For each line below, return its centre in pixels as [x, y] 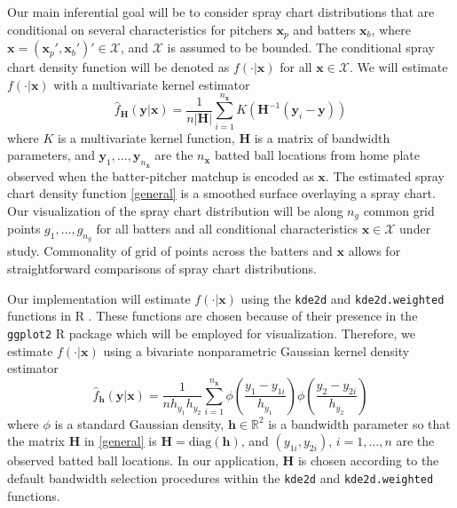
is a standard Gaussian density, [139, 423]
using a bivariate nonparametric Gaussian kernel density [256, 350]
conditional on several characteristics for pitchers [140, 29]
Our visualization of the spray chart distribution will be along [175, 210]
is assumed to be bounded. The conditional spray [301, 48]
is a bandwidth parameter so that [359, 423]
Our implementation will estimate [99, 298]
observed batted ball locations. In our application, [143, 460]
